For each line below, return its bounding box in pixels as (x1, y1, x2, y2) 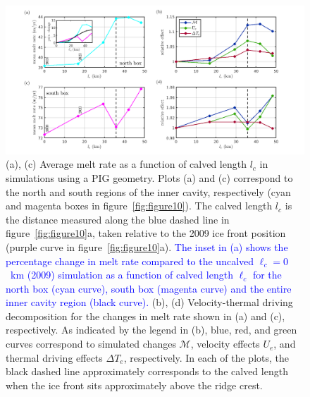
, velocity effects (190, 336, 260, 351)
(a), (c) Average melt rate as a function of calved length (6, 157, 247, 171)
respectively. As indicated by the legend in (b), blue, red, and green (6, 322, 297, 337)
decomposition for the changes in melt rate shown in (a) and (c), (6, 308, 285, 323)
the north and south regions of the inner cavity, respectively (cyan (6, 184, 291, 199)
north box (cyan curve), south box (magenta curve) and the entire (6, 281, 292, 295)
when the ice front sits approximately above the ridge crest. (6, 377, 263, 392)
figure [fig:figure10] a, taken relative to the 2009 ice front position (6, 226, 286, 240)
